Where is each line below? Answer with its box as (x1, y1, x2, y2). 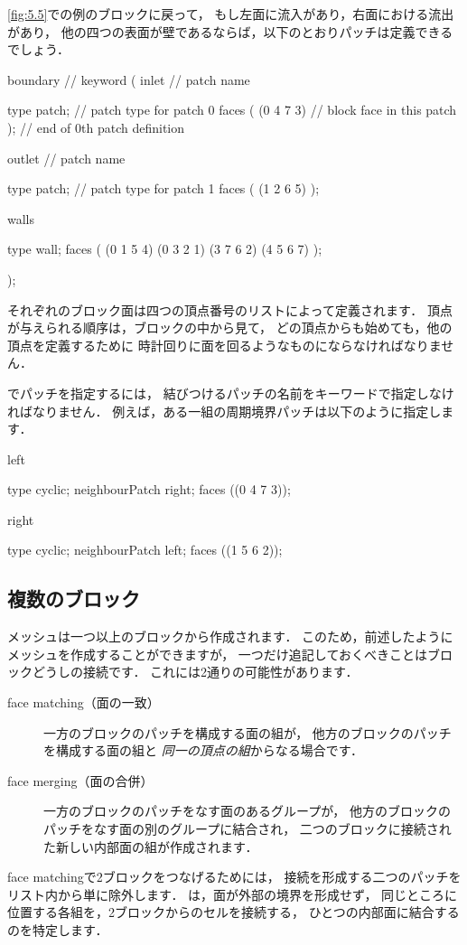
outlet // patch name (7, 148, 126, 167)
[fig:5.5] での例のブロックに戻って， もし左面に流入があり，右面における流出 (7, 5, 454, 23)
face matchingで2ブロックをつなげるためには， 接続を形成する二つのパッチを (7, 867, 462, 886)
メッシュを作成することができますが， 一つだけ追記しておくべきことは (7, 644, 427, 663)
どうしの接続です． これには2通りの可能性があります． (32, 662, 359, 681)
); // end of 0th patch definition (7, 117, 185, 136)
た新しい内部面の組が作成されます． (43, 837, 258, 856)
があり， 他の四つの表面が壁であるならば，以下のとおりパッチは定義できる (7, 22, 453, 41)
